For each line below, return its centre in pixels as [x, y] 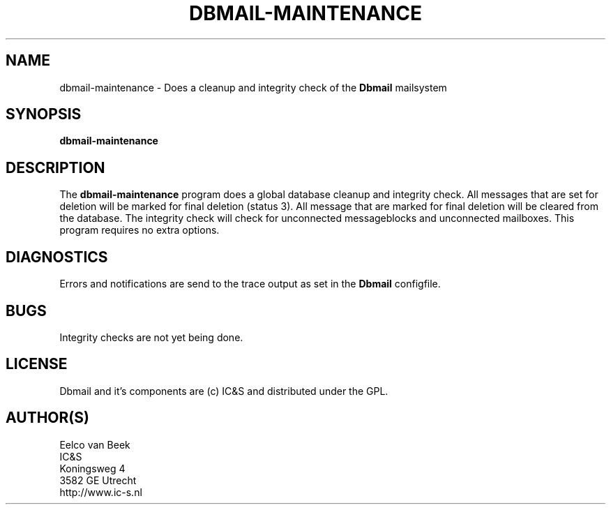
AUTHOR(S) [47, 418]
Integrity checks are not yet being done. [151, 337]
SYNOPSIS [44, 114]
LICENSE [37, 364]
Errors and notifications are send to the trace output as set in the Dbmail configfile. [250, 284]
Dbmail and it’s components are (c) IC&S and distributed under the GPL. [224, 391]
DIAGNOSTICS [57, 257]
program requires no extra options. [139, 230]
